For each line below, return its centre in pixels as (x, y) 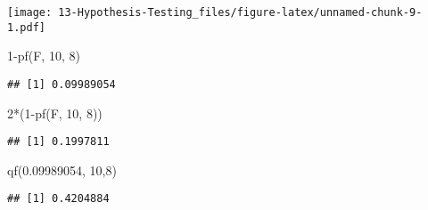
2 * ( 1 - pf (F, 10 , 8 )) (55, 113)
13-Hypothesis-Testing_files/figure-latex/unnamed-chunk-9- (240, 12)
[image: (30, 12)
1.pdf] (26, 27)
